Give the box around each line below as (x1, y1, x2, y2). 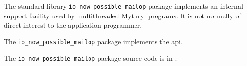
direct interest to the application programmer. (4, 20, 142, 30)
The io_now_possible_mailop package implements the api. (4, 36, 182, 46)
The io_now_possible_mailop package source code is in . (4, 52, 177, 63)
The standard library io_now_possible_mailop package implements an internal (4, 1, 243, 11)
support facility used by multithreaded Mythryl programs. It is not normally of (4, 10, 241, 20)
